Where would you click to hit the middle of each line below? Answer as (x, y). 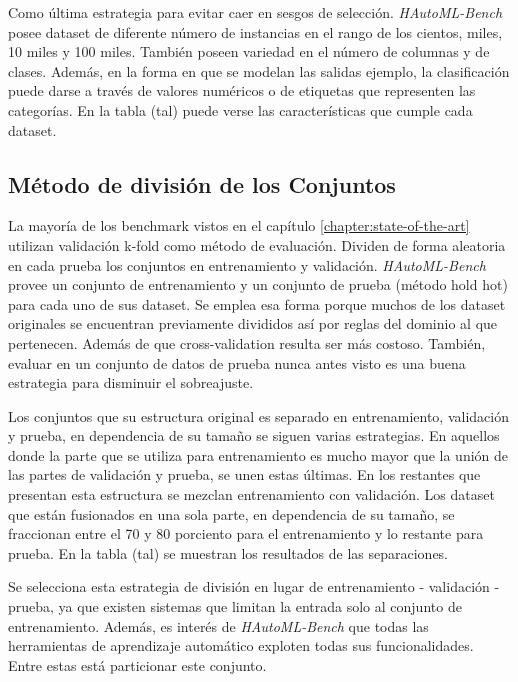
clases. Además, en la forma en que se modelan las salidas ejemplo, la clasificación (259, 70)
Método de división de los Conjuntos (202, 183)
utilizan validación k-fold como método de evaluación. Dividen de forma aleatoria (257, 244)
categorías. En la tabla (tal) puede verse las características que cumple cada (240, 109)
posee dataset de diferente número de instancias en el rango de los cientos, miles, (255, 31)
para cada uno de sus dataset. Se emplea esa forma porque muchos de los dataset (257, 303)
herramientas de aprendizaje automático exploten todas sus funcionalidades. (241, 645)
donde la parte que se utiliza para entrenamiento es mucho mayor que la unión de (258, 454)
